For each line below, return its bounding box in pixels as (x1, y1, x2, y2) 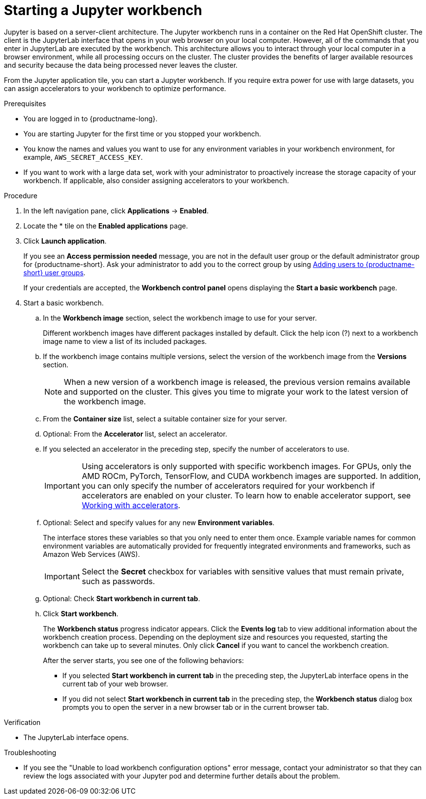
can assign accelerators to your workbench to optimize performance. (4, 84, 226, 93)
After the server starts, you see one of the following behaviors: (43, 656, 244, 665)
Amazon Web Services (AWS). (43, 550, 140, 558)
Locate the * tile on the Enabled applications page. (23, 221, 188, 230)
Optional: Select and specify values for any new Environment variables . (43, 518, 275, 527)
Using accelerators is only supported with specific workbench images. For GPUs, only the (81, 461, 411, 471)
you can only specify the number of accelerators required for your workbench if (81, 480, 375, 491)
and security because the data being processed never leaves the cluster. (4, 60, 238, 69)
